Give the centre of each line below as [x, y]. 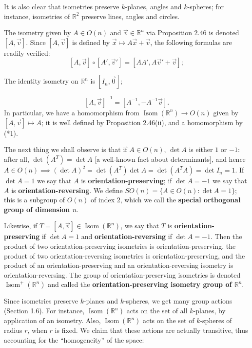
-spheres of [216, 320]
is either [201, 149]
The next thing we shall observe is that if [66, 149]
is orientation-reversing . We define [67, 190]
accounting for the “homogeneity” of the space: [74, 339]
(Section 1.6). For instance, [44, 310]
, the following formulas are [191, 42]
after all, [17, 159]
